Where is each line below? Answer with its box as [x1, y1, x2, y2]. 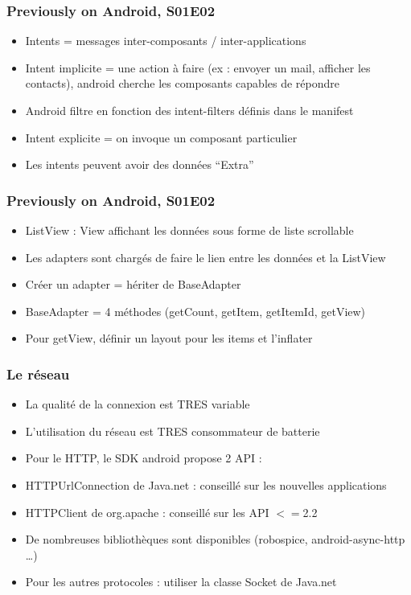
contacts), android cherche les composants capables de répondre [25, 75, 339, 92]
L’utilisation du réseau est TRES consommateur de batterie [25, 422, 320, 439]
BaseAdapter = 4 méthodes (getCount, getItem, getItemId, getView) [25, 302, 366, 319]
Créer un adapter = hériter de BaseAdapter [25, 276, 241, 293]
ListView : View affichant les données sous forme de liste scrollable [25, 222, 354, 238]
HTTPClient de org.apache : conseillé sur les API [25, 503, 269, 520]
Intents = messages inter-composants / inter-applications [25, 32, 306, 49]
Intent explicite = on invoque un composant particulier [25, 129, 298, 146]
